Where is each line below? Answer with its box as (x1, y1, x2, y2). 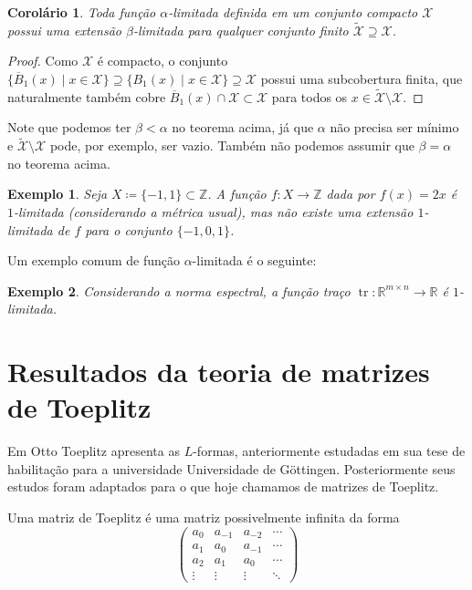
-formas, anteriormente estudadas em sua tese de (193, 441, 466, 461)
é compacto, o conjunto (97, 51, 228, 70)
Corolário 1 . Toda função (7, 3, 156, 21)
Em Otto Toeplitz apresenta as (7, 441, 180, 461)
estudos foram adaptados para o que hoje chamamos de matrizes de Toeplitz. (7, 477, 439, 496)
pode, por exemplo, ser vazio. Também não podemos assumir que (49, 136, 414, 155)
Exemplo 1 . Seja (7, 184, 108, 203)
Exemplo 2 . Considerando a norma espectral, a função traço (7, 281, 351, 300)
